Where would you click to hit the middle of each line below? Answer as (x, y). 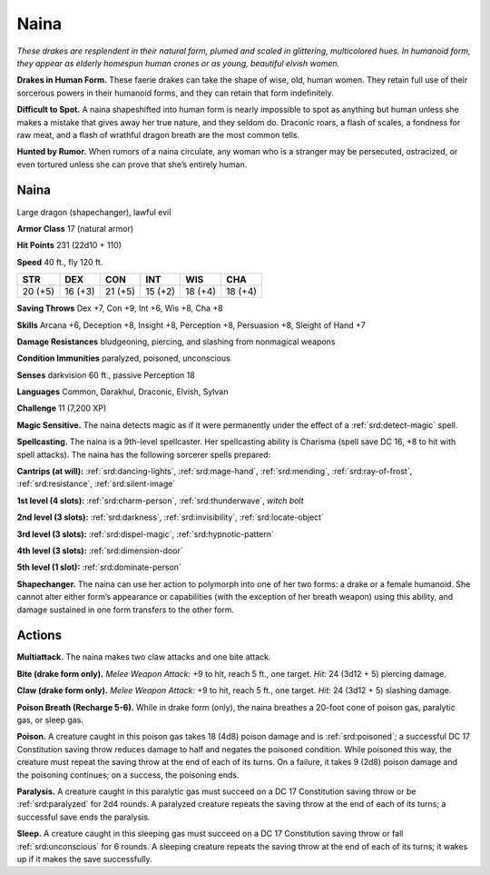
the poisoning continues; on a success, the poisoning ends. (128, 775)
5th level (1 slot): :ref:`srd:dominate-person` (99, 567)
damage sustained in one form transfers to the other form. (126, 610)
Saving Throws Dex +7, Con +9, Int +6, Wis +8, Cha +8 (120, 308)
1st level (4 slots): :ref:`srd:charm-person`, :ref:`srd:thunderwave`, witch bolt (160, 501)
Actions (39, 636)
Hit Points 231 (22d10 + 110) (69, 245)
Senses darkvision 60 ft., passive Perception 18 (106, 375)
